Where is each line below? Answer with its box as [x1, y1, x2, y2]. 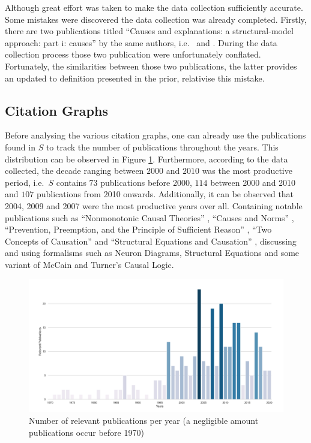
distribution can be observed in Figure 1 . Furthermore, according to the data [5, 152, 288, 165]
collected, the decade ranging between [5, 164, 144, 177]
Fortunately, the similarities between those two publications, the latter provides [5, 59, 297, 72]
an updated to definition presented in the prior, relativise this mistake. [5, 71, 265, 84]
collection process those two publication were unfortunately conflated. [5, 48, 261, 61]
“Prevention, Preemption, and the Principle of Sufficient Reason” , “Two [5, 223, 272, 236]
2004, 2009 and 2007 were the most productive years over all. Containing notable [5, 199, 303, 212]
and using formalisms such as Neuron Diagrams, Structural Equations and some [5, 246, 300, 259]
